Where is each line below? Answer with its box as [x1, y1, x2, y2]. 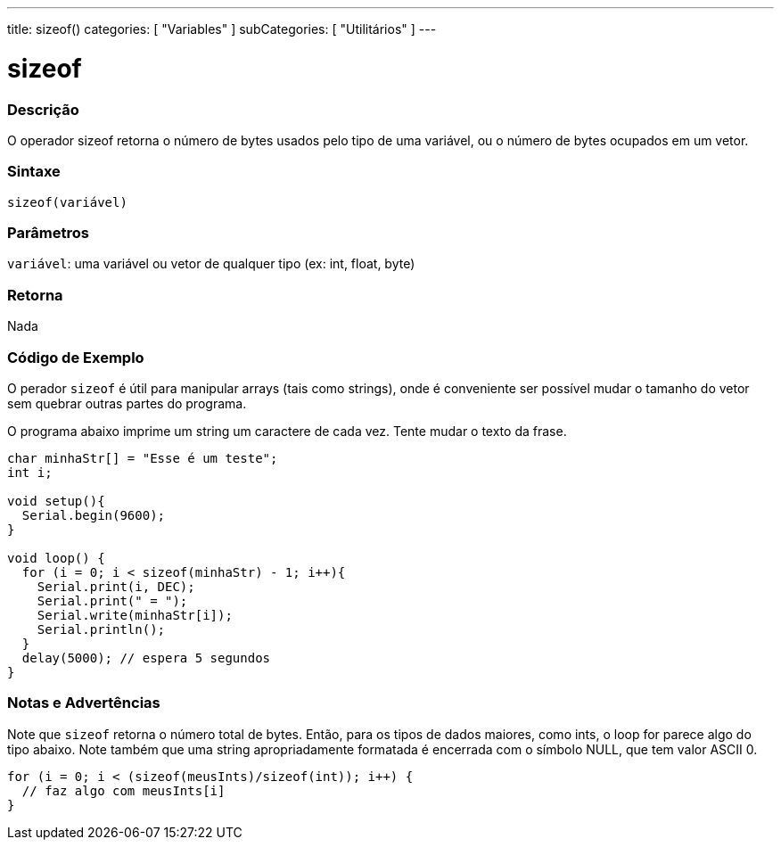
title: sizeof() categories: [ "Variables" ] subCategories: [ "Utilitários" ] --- [7, 21, 437, 37]
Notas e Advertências [7, 694, 160, 712]
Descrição [7, 100, 79, 119]
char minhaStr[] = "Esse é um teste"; [7, 450, 278, 465]
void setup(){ [7, 493, 105, 508]
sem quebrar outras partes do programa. [7, 395, 247, 411]
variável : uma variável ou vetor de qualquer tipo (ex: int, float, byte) [7, 256, 415, 272]
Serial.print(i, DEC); [37, 579, 195, 594]
